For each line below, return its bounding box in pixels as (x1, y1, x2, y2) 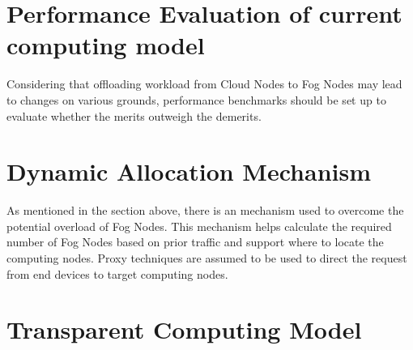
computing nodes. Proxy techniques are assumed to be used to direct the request (6, 250, 407, 266)
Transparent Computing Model (6, 313, 362, 346)
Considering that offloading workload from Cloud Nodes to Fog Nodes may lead (6, 75, 402, 92)
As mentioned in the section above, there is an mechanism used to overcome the (6, 202, 404, 219)
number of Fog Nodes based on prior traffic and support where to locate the (6, 233, 384, 250)
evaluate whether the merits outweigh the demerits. (6, 107, 262, 124)
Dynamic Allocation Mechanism (6, 155, 371, 188)
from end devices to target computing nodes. (6, 265, 228, 282)
